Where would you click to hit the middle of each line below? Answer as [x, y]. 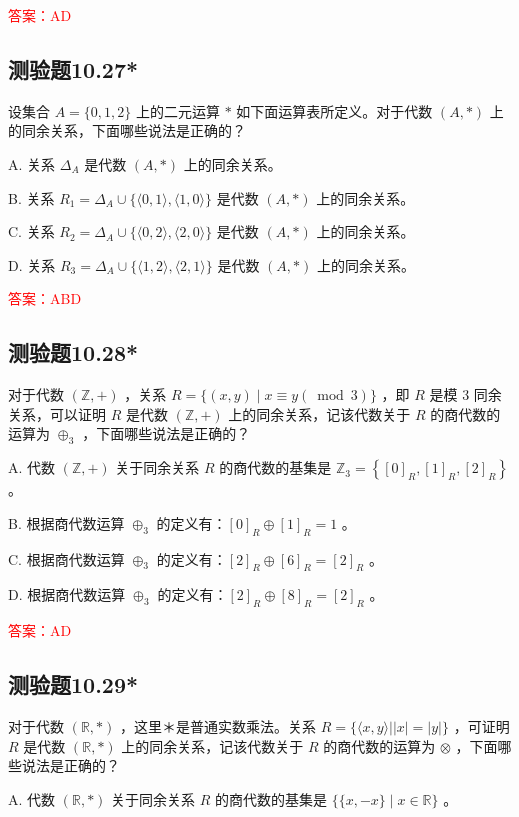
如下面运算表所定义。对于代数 [334, 110]
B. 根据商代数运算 [66, 522]
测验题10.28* [73, 352]
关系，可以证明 [57, 413]
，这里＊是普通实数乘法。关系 [217, 725]
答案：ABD [45, 298]
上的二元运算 [177, 110]
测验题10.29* [73, 684]
